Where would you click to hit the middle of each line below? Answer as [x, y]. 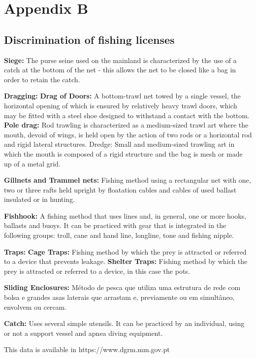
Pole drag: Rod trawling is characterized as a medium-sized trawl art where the [126, 125]
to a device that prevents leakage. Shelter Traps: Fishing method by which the [126, 261]
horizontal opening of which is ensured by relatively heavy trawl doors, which [121, 105]
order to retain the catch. [42, 79]
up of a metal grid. [32, 163]
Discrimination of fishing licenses [89, 39]
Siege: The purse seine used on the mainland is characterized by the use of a [120, 60]
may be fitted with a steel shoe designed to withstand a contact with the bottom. [127, 115]
